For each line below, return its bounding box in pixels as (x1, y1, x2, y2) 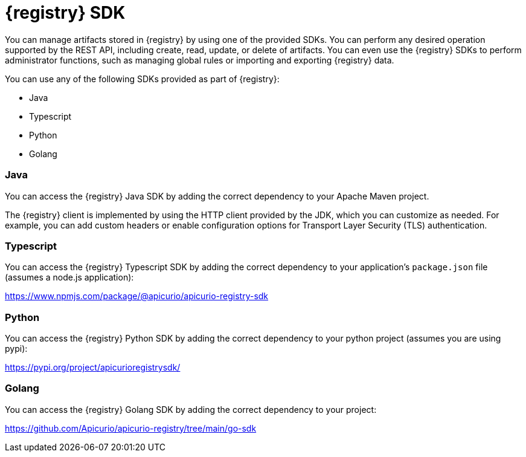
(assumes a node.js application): (5, 272, 134, 283)
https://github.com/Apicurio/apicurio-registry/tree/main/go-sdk (5, 423, 257, 433)
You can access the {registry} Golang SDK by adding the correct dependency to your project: (5, 404, 377, 415)
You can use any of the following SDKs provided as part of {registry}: (5, 73, 280, 84)
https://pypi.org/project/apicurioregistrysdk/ (5, 362, 181, 372)
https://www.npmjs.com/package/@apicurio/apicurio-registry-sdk (5, 291, 269, 302)
